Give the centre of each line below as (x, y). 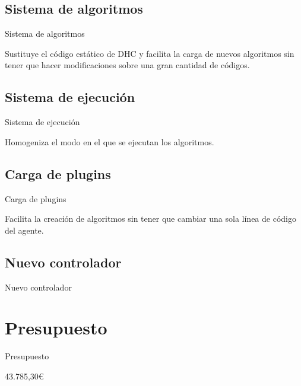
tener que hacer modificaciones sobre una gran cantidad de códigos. (127, 65)
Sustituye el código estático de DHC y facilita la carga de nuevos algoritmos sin (150, 53)
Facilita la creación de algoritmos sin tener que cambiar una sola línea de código (150, 218)
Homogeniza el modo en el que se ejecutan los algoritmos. (110, 141)
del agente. (24, 230)
